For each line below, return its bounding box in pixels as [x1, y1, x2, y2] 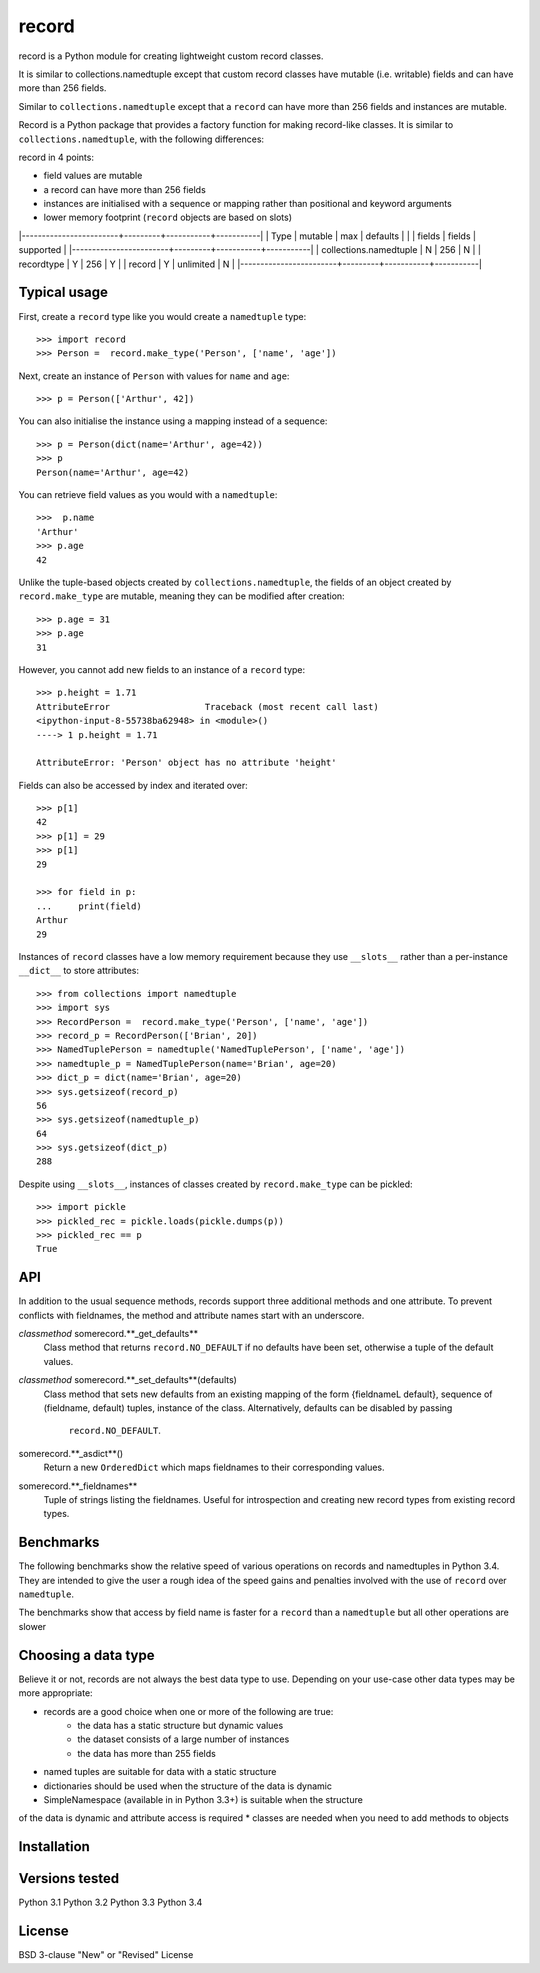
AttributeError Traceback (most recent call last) [36, 701, 379, 712]
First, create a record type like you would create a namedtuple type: [18, 310, 307, 322]
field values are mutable [43, 170, 143, 182]
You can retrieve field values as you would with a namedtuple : [18, 489, 278, 501]
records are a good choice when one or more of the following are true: [43, 1705, 334, 1717]
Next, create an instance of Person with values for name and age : [18, 370, 290, 382]
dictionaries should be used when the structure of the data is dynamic [43, 1780, 332, 1792]
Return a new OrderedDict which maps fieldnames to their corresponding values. [43, 1461, 385, 1474]
